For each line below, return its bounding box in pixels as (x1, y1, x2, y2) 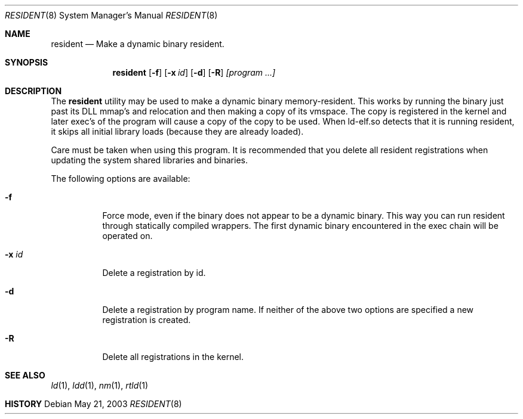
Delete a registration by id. (102, 268, 206, 278)
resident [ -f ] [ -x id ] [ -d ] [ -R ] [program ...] (112, 67, 276, 77)
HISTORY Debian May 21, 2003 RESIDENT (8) (5, 399, 182, 409)
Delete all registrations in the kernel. (102, 352, 244, 362)
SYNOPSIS (5, 57, 48, 67)
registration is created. (102, 315, 191, 325)
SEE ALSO (5, 370, 45, 380)
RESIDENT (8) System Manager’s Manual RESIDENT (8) (5, 10, 218, 20)
